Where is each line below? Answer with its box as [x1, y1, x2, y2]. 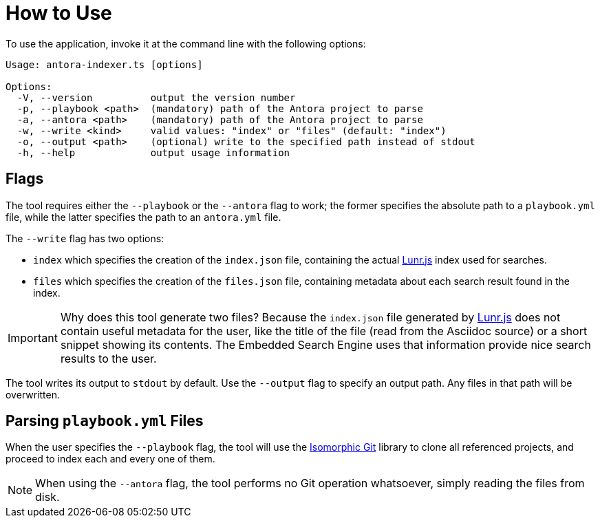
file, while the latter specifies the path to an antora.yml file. [6, 211, 281, 223]
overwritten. [6, 388, 61, 401]
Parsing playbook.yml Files [6, 412, 204, 430]
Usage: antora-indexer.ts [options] [6, 58, 203, 70]
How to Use [6, 1, 112, 25]
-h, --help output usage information [17, 147, 290, 158]
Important [8, 330, 58, 345]
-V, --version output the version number [17, 92, 296, 103]
